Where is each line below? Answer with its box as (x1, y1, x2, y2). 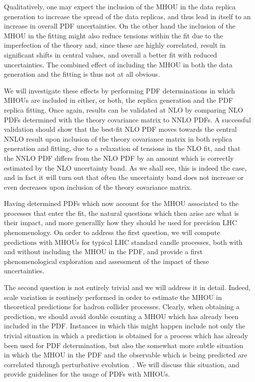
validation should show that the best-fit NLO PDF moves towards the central (4, 124, 237, 134)
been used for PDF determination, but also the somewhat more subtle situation (4, 340, 243, 350)
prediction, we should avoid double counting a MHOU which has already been (4, 311, 239, 321)
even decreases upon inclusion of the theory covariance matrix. (4, 181, 192, 192)
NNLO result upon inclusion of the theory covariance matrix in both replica (4, 133, 232, 144)
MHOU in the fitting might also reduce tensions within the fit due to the (4, 30, 223, 40)
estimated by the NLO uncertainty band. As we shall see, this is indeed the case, (4, 162, 247, 173)
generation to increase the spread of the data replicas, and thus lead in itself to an (4, 11, 251, 21)
